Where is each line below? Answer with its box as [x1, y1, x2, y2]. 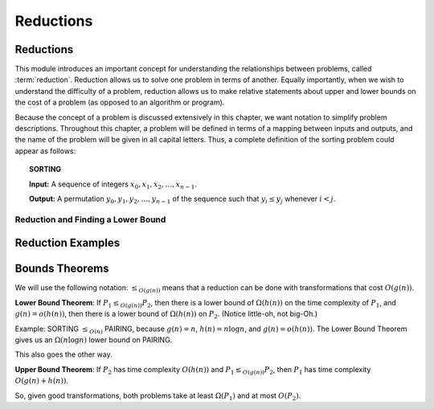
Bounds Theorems [14, 262, 109, 276]
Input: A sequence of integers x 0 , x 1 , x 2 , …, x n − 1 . [29, 179, 197, 190]
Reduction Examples [14, 236, 121, 250]
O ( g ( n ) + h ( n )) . [14, 376, 68, 386]
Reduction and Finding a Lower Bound [14, 214, 166, 225]
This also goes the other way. [14, 350, 113, 359]
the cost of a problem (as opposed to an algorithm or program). [14, 97, 225, 108]
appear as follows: [14, 145, 76, 156]
